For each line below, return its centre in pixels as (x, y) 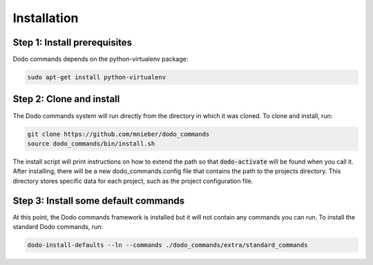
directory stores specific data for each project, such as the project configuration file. (133, 181)
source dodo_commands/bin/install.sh (91, 144)
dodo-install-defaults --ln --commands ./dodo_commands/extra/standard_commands (168, 245)
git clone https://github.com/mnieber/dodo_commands (118, 134)
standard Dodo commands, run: (58, 226)
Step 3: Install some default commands (99, 200)
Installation (46, 18)
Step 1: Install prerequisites (73, 42)
